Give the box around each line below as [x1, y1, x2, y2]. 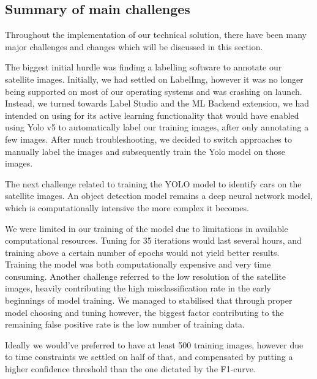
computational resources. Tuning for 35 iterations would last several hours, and [5, 234, 302, 247]
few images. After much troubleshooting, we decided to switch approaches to [5, 132, 292, 145]
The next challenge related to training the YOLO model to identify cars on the [5, 177, 302, 190]
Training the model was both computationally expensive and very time [5, 258, 271, 271]
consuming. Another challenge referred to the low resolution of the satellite [5, 269, 286, 282]
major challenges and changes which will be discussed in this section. [5, 40, 263, 53]
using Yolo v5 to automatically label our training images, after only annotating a [5, 121, 309, 133]
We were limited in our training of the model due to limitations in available [5, 222, 288, 235]
